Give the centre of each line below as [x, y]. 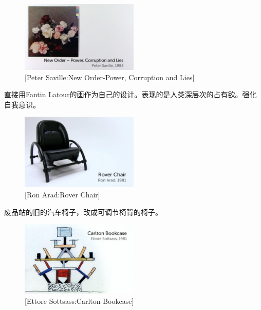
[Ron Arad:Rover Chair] [62, 194]
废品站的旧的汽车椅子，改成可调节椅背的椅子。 [83, 212]
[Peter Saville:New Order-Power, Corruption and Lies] [110, 77]
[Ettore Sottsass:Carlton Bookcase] [79, 300]
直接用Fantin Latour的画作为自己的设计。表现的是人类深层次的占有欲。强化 [130, 94]
